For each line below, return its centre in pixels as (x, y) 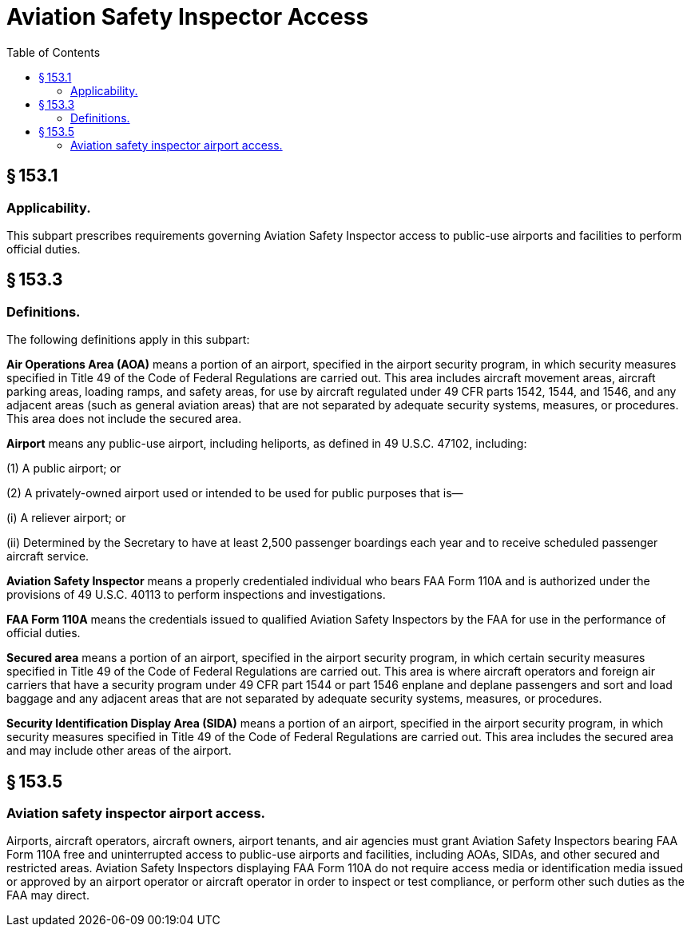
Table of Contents (54, 52)
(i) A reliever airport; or (66, 518)
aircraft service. (48, 556)
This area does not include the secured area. (124, 419)
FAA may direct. (48, 895)
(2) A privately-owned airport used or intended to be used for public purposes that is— (235, 493)
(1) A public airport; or (64, 468)
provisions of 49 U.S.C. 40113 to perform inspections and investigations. (196, 595)
